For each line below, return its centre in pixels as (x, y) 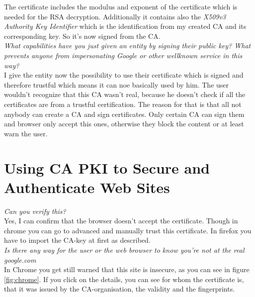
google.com (20, 259)
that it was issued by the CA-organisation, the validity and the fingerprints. (120, 289)
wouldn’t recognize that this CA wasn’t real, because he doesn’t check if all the (125, 94)
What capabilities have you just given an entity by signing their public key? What (127, 46)
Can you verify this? (35, 211)
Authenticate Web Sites (87, 187)
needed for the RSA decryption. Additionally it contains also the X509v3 (115, 16)
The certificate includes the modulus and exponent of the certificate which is (121, 6)
